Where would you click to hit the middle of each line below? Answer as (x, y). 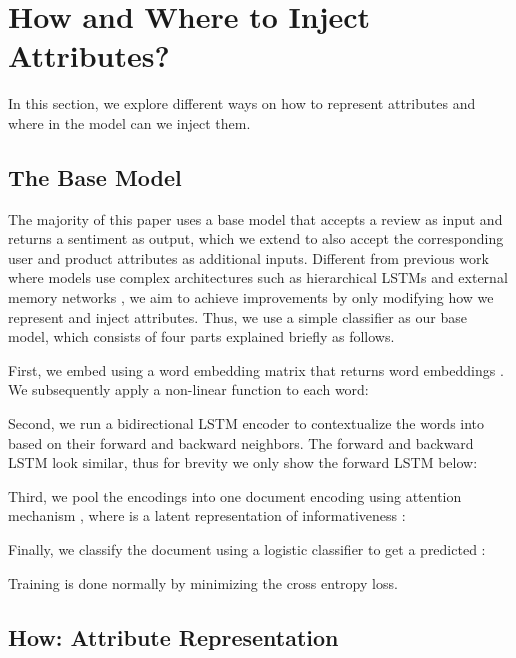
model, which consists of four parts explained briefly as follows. (201, 336)
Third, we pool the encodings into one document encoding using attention (235, 495)
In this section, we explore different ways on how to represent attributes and (242, 103)
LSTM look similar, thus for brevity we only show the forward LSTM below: (243, 462)
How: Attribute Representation (173, 636)
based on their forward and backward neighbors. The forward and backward (241, 442)
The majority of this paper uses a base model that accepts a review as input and (255, 218)
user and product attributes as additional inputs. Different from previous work (248, 257)
